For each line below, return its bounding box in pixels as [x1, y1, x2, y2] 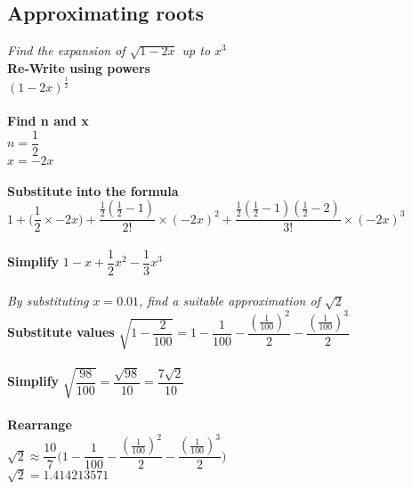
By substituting [7, 291, 89, 310]
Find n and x [7, 111, 89, 130]
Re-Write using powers [7, 58, 150, 77]
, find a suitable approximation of [139, 291, 320, 310]
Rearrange [7, 415, 72, 434]
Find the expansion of [7, 41, 125, 60]
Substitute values [7, 323, 115, 340]
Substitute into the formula [7, 181, 179, 200]
